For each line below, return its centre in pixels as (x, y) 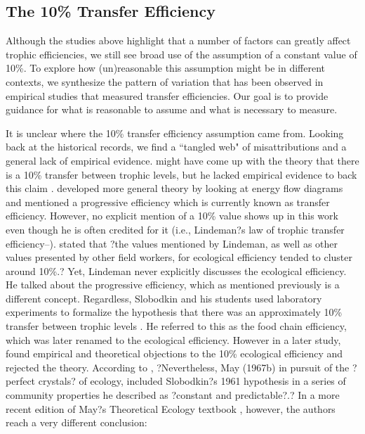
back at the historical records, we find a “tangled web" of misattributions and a (176, 147)
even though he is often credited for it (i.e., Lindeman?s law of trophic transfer (175, 229)
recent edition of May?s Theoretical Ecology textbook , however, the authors (171, 408)
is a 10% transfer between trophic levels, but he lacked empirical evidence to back (181, 174)
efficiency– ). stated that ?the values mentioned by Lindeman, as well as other (172, 243)
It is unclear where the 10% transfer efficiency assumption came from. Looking (175, 133)
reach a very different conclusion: (77, 422)
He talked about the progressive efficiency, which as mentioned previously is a (173, 285)
